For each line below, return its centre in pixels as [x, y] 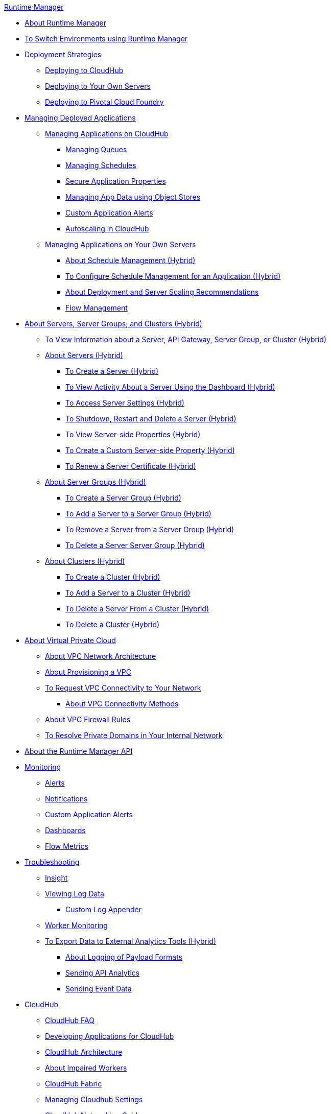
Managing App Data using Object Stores [133, 197]
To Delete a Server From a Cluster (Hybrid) [137, 609]
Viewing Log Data [75, 894]
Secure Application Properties [116, 181]
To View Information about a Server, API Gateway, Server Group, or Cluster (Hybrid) [186, 339]
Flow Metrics [67, 846]
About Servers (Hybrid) [84, 355]
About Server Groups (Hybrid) [96, 482]
